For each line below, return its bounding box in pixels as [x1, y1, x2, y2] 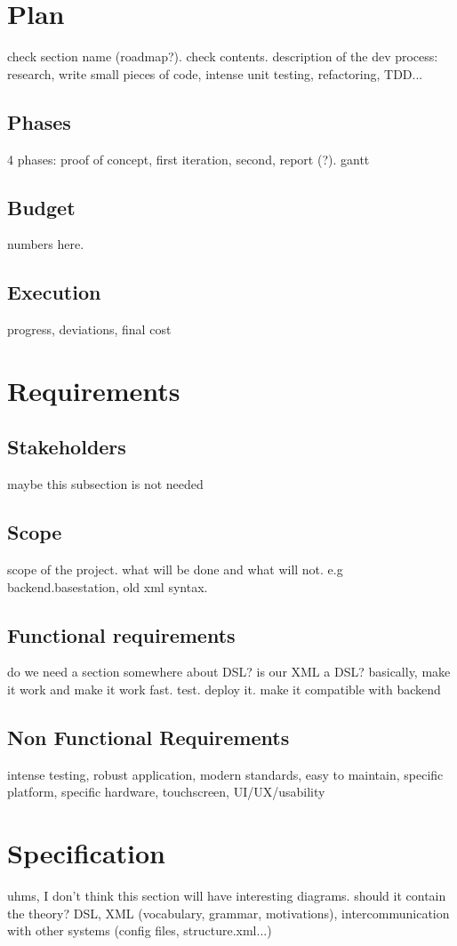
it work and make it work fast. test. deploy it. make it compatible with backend [7, 680, 441, 699]
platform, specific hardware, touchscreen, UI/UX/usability [7, 782, 325, 801]
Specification [7, 835, 165, 871]
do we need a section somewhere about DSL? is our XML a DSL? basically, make [7, 662, 451, 681]
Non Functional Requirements [7, 724, 290, 751]
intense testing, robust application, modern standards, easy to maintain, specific [7, 765, 444, 783]
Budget [7, 193, 76, 220]
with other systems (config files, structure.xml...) [7, 921, 272, 940]
